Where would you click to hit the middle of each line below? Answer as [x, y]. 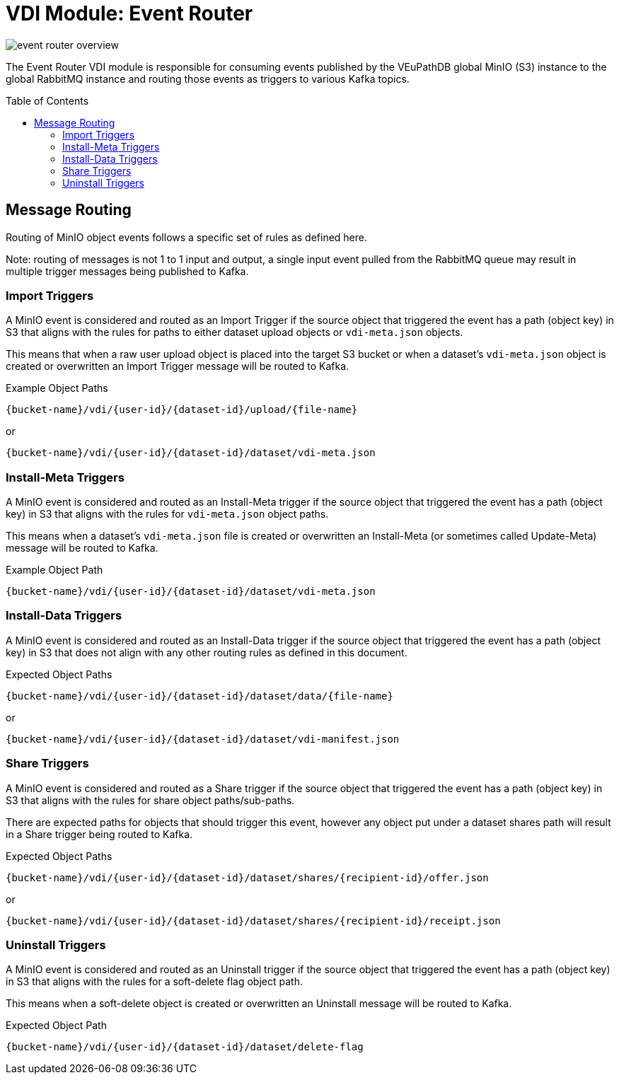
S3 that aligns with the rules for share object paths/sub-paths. [150, 800]
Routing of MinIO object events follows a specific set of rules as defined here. [187, 237]
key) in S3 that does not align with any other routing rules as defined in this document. [207, 652]
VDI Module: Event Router [129, 13]
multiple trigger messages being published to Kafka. [127, 271]
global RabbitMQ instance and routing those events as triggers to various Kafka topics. [208, 79]
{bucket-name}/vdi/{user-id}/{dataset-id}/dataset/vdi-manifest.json [203, 739]
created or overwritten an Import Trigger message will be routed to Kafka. [178, 366]
